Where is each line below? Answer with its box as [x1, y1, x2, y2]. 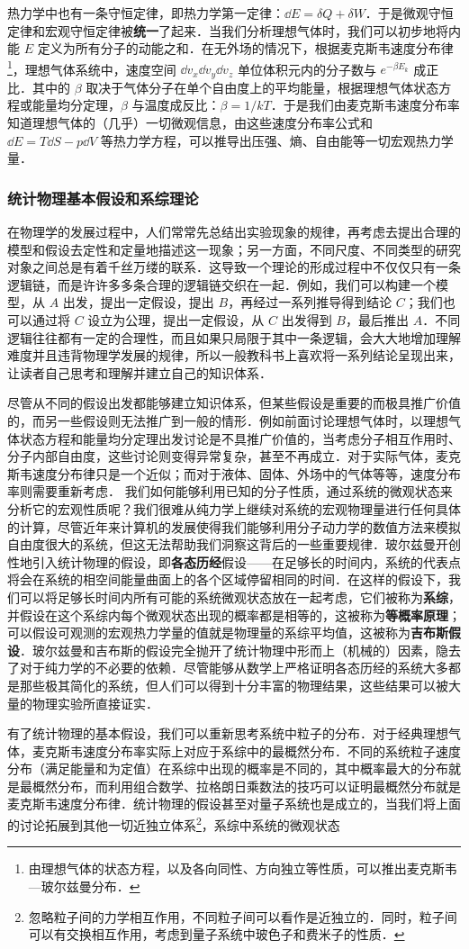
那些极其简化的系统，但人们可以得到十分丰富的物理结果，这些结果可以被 [19, 675, 448, 694]
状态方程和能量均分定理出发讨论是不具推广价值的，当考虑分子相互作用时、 [19, 429, 461, 447]
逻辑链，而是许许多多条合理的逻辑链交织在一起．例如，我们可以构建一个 [7, 275, 436, 294]
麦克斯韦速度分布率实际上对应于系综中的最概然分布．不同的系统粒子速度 [32, 741, 461, 760]
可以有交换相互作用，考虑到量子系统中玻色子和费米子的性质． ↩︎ [28, 925, 405, 944]
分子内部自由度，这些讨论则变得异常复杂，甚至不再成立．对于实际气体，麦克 [7, 447, 461, 465]
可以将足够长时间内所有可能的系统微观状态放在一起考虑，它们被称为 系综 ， [19, 587, 461, 606]
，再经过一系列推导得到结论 [228, 293, 392, 312]
